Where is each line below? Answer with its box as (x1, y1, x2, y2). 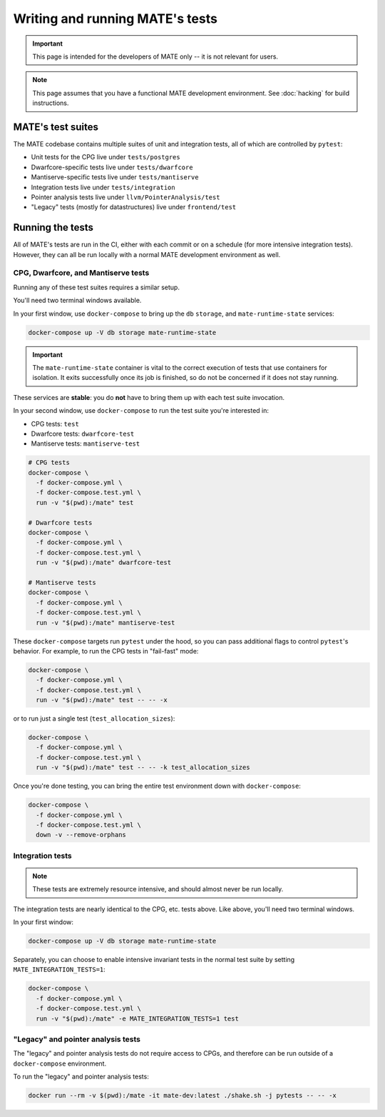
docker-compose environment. (13, 1059, 107, 1068)
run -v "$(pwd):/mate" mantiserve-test (36, 618, 175, 626)
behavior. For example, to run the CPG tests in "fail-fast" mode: (13, 646, 199, 655)
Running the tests (13, 221, 94, 234)
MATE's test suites (13, 121, 99, 133)
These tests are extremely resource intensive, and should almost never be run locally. (32, 885, 284, 893)
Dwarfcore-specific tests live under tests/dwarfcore (31, 163, 193, 171)
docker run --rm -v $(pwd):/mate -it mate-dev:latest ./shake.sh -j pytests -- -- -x (28, 1091, 337, 1100)
